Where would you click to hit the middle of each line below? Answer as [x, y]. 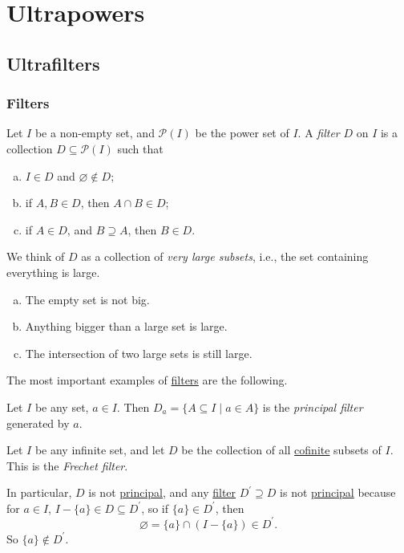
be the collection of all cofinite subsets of [281, 450]
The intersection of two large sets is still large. [139, 353]
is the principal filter [313, 407]
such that [140, 148]
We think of [36, 256]
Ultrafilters [53, 63]
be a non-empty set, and [95, 133]
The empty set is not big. [87, 299]
